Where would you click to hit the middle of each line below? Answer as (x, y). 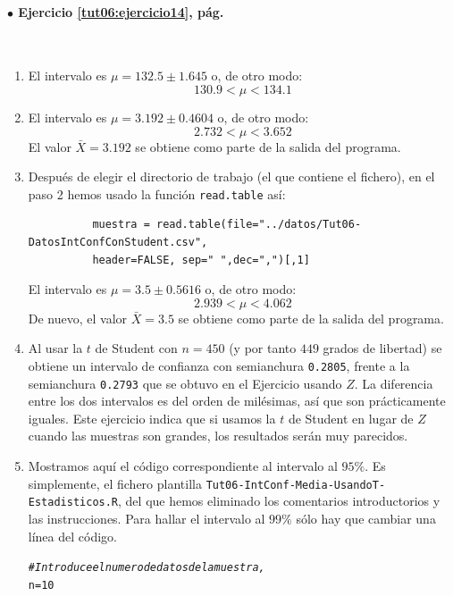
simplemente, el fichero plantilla (115, 483)
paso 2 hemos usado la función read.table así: (157, 193)
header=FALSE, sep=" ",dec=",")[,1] (201, 260)
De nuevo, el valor (78, 318)
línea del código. (72, 536)
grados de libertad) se (382, 348)
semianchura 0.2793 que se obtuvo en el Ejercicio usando (185, 383)
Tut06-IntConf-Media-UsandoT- (296, 485)
